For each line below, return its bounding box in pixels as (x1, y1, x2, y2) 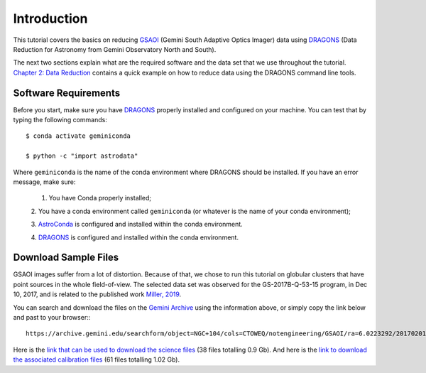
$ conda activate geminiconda (26, 132, 131, 140)
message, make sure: (13, 178, 76, 186)
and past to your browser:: (13, 313, 91, 321)
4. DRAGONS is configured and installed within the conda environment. (31, 233, 239, 242)
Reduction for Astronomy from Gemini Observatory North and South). (13, 45, 217, 53)
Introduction (13, 11, 88, 26)
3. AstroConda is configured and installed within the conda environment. (31, 220, 243, 229)
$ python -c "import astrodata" (26, 152, 138, 160)
